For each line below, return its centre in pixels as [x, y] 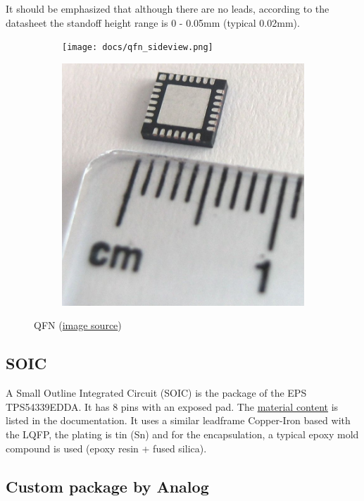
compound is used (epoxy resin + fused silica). [106, 448]
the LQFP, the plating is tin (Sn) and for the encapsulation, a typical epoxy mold [182, 434]
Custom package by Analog [107, 486]
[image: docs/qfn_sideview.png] [138, 48]
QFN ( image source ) [78, 325]
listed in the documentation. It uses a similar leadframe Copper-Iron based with [178, 420]
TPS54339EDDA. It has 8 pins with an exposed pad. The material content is [172, 406]
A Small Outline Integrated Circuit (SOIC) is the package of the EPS [156, 393]
